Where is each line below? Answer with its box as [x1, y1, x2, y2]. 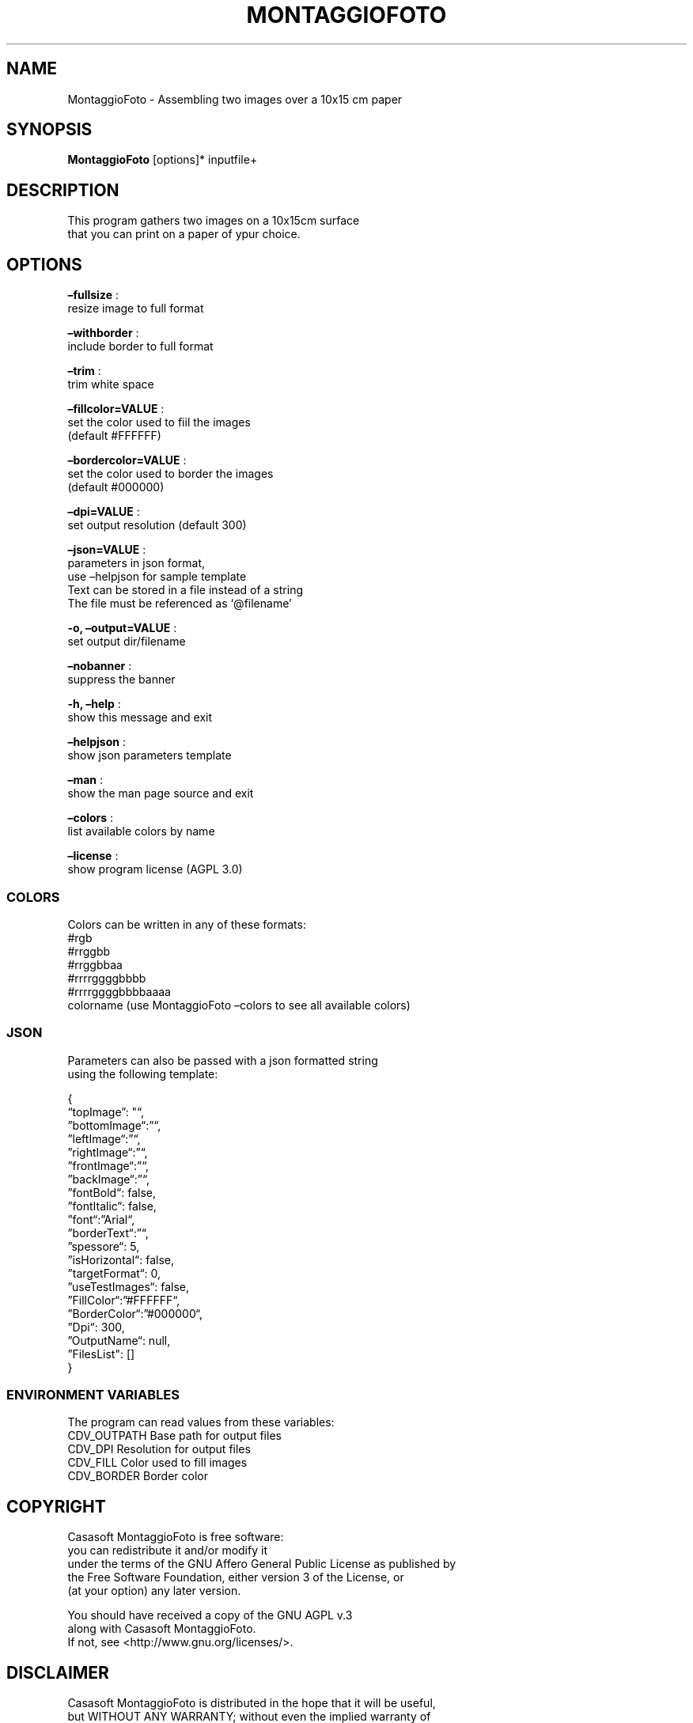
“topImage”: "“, [67, 1104, 145, 1119]
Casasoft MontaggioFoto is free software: [67, 1530, 284, 1544]
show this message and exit [67, 710, 213, 725]
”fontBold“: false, [67, 1185, 157, 1199]
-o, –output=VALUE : [67, 621, 177, 635]
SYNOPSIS [6, 119, 93, 140]
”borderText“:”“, [67, 1225, 149, 1240]
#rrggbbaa [67, 957, 123, 971]
